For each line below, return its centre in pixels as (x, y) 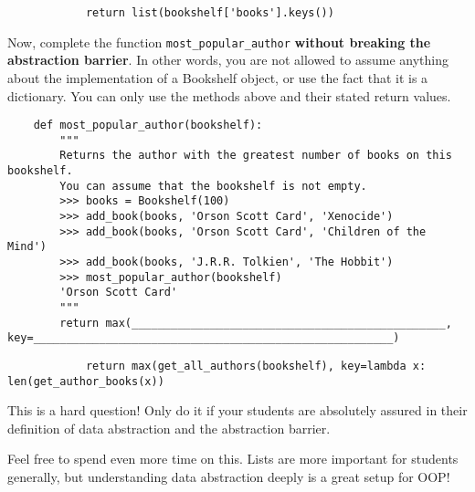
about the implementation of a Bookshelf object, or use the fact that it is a (218, 77)
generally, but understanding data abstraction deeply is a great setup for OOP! (229, 477)
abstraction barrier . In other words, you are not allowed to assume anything (228, 60)
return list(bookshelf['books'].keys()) (210, 13)
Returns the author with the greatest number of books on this (256, 156)
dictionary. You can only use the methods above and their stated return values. (229, 95)
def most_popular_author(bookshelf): (148, 126)
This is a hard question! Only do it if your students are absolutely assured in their (237, 410)
